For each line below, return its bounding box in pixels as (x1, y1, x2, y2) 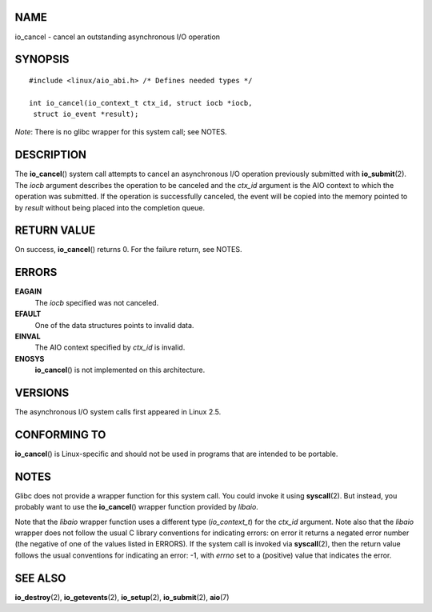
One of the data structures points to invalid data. (34, 320, 194, 330)
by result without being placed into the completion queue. (14, 202, 206, 212)
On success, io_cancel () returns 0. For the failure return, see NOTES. (14, 245, 242, 254)
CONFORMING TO (14, 428, 106, 442)
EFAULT (14, 309, 42, 319)
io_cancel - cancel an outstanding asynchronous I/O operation (14, 32, 220, 42)
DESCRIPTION (14, 148, 87, 162)
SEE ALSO (14, 571, 66, 585)
